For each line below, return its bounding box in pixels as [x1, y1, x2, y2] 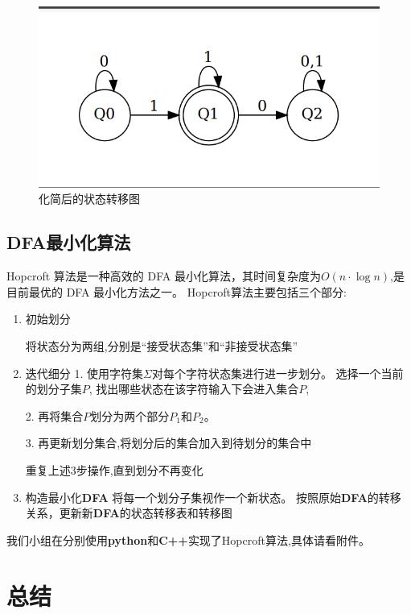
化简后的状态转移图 [39, 190, 140, 207]
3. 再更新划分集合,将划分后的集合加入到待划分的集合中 [25, 434, 312, 451]
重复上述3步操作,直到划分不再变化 [25, 461, 203, 478]
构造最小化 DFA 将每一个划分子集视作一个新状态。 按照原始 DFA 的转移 [25, 488, 401, 505]
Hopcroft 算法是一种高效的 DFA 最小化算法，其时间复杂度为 [6, 268, 321, 284]
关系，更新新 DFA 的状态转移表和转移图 [25, 504, 232, 521]
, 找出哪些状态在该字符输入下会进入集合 [88, 380, 299, 397]
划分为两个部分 [90, 407, 170, 424]
